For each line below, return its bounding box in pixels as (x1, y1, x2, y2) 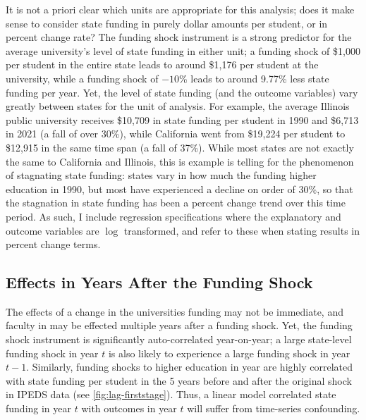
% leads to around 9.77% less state (179, 70, 329, 85)
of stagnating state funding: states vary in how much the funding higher (6, 168, 317, 183)
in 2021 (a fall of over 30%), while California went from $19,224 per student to (6, 126, 346, 141)
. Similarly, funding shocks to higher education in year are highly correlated (26, 359, 353, 374)
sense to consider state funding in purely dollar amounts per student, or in (6, 16, 328, 30)
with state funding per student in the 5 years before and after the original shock (6, 373, 352, 388)
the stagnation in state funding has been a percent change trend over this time (6, 195, 346, 210)
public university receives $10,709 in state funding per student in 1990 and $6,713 (6, 112, 359, 127)
